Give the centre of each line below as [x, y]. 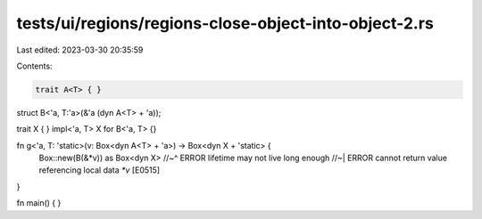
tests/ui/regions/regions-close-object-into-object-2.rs [225, 23]
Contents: [34, 66]
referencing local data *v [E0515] [100, 170]
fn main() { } [39, 203]
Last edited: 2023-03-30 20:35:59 [80, 50]
